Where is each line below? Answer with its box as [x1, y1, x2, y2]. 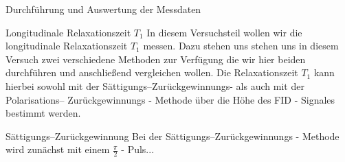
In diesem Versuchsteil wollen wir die [146, 25, 302, 39]
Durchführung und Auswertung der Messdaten [5, 2, 201, 16]
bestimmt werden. [5, 106, 81, 120]
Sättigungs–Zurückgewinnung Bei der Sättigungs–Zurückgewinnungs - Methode [5, 128, 340, 143]
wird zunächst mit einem [5, 142, 110, 157]
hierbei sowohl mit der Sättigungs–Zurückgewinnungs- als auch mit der [5, 78, 304, 93]
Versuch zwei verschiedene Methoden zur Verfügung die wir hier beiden [5, 51, 306, 66]
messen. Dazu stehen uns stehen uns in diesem [143, 38, 339, 53]
